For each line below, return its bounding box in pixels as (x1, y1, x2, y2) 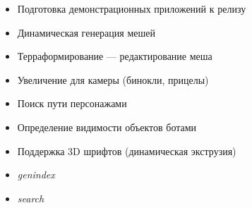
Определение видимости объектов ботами (17, 119, 197, 134)
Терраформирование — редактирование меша (17, 49, 212, 63)
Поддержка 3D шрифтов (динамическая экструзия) (17, 143, 236, 158)
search (17, 190, 44, 205)
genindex (17, 167, 55, 182)
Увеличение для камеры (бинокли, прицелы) (17, 72, 209, 87)
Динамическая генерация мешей (17, 25, 155, 39)
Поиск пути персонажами (17, 96, 127, 111)
